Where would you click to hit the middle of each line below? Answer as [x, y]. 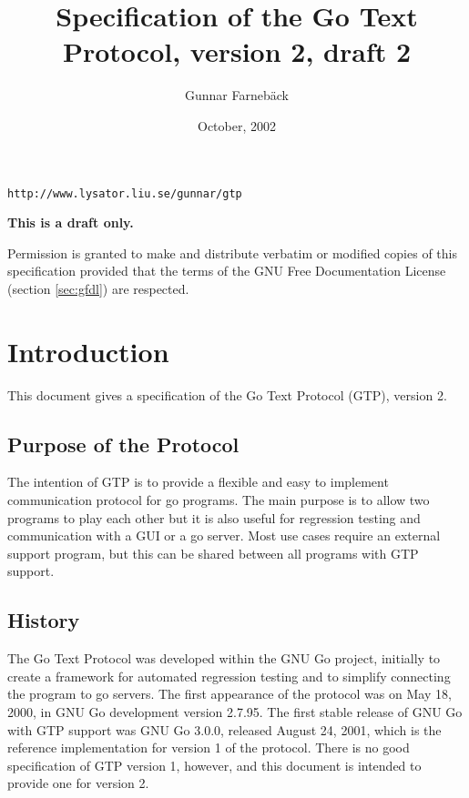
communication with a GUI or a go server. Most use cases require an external [224, 535]
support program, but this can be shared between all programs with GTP [213, 553]
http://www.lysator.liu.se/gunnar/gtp [125, 193]
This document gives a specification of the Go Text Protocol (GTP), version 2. [227, 394]
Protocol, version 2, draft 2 [237, 51]
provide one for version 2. [78, 783]
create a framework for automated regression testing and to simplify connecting [229, 676]
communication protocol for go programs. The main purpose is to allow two [219, 500]
